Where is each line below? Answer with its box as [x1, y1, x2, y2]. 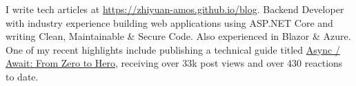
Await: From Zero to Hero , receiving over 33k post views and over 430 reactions [6, 56, 343, 70]
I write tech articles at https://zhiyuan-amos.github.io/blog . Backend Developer [6, 2, 344, 16]
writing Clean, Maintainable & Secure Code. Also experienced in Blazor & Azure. [6, 29, 351, 43]
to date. [6, 69, 39, 83]
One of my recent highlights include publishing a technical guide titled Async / [6, 42, 340, 56]
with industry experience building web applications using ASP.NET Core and [6, 15, 333, 30]
